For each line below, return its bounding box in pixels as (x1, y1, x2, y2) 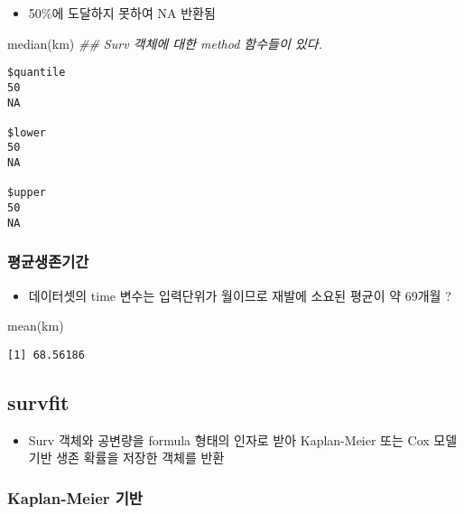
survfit (7, 388, 70, 416)
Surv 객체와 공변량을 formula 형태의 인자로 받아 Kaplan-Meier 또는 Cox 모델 (28, 430, 458, 449)
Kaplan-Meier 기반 (7, 486, 143, 509)
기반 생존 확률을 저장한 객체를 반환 (28, 448, 225, 467)
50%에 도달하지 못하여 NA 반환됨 (28, 4, 216, 22)
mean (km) (7, 316, 64, 335)
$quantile (7, 66, 66, 79)
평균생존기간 (7, 250, 89, 273)
